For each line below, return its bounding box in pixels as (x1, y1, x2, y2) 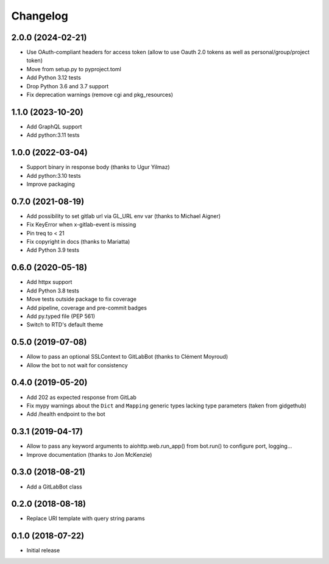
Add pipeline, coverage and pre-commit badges (26, 304, 147, 311)
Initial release (26, 547, 60, 554)
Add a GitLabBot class (26, 483, 82, 490)
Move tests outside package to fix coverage (26, 295, 137, 303)
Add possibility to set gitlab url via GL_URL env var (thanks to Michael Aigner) (26, 212, 221, 219)
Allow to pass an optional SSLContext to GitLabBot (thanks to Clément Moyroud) (26, 353, 228, 361)
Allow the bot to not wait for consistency (26, 361, 128, 368)
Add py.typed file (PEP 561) (26, 312, 96, 320)
